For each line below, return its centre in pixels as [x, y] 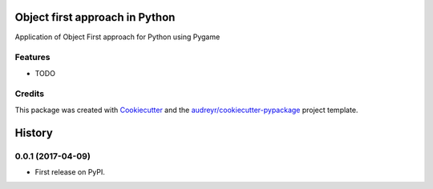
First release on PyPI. [70, 171]
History [34, 133]
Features [32, 58]
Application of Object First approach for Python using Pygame [117, 37]
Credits [29, 94]
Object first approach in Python [95, 17]
